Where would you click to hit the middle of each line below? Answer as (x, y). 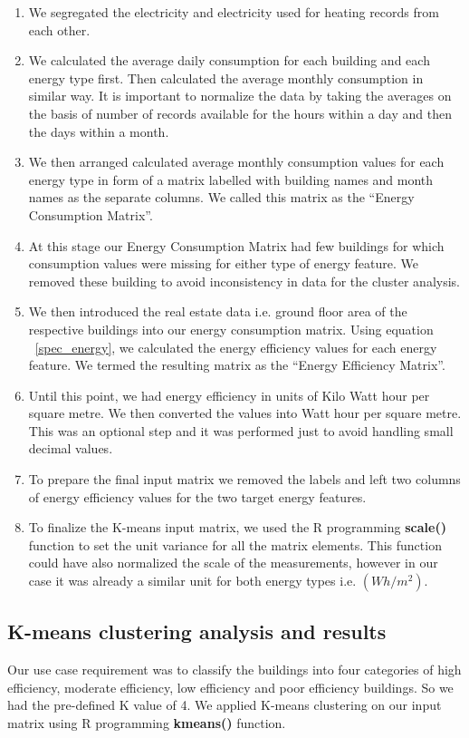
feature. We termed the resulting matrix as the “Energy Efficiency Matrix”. (237, 365)
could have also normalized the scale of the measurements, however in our (233, 563)
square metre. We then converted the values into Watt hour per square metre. (245, 413)
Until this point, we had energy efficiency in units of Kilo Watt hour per (229, 395)
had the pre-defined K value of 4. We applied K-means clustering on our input (225, 705)
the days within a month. (99, 131)
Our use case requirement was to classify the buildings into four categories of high (234, 670)
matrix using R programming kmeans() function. (147, 723)
